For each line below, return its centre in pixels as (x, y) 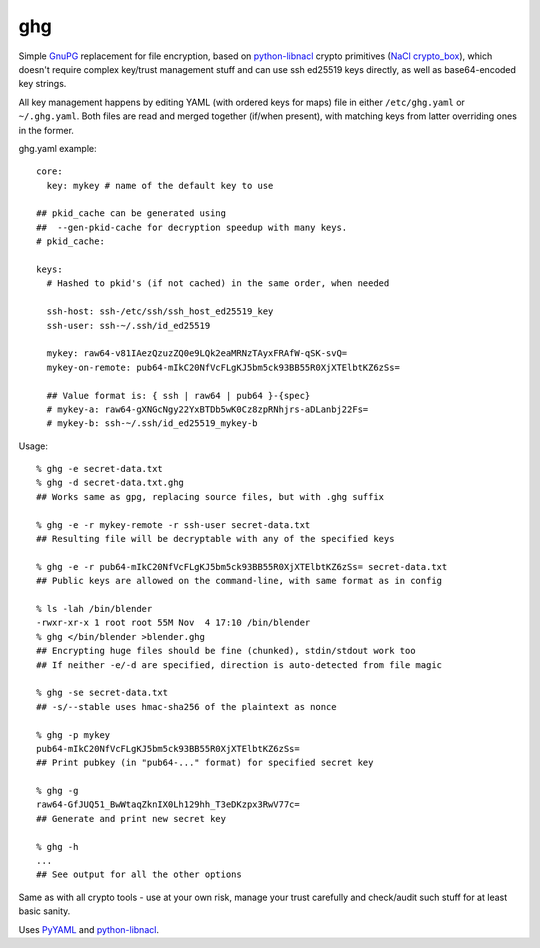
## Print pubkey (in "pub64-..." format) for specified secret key (205, 763)
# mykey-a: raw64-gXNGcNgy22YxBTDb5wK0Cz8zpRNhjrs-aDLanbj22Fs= (207, 409)
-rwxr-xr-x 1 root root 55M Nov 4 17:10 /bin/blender (173, 623)
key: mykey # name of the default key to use (160, 185)
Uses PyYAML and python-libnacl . (89, 929)
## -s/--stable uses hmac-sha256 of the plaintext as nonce (186, 706)
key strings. (42, 84)
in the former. (46, 130)
